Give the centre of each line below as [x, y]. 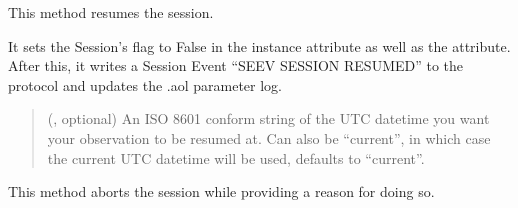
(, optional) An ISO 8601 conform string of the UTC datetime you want [268, 118]
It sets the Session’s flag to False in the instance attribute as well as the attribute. [259, 45]
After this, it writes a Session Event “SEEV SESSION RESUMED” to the [236, 65]
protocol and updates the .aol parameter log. [145, 84]
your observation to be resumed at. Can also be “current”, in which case [269, 137]
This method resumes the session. [111, 12]
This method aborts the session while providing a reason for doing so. [221, 191]
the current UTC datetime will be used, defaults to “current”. [236, 157]
